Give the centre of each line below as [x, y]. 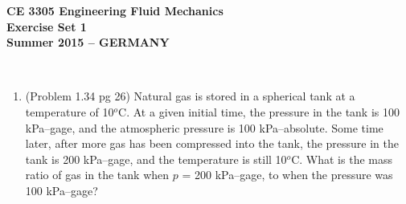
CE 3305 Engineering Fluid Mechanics [115, 10]
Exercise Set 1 [47, 26]
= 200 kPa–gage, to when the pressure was [287, 175]
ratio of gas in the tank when [97, 175]
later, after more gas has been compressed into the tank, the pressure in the [212, 143]
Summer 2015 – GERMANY [88, 42]
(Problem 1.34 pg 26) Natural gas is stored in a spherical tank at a [190, 96]
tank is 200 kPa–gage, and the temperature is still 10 [156, 159]
